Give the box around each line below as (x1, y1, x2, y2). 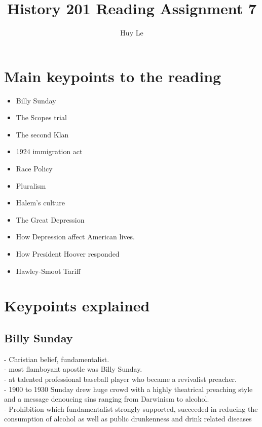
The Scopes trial (16, 112, 67, 123)
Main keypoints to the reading (4, 65, 221, 86)
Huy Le (120, 27, 143, 38)
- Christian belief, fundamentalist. (4, 353, 109, 364)
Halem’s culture (16, 197, 65, 208)
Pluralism (16, 180, 46, 191)
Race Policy (16, 163, 53, 174)
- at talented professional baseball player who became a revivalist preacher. (4, 373, 237, 384)
